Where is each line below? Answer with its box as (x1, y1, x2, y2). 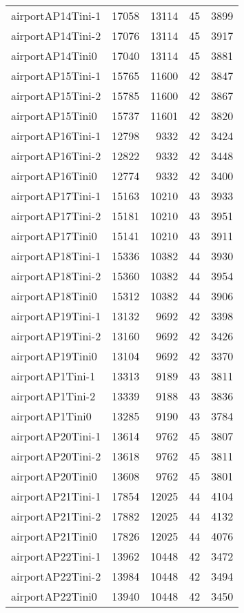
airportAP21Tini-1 (11, 488, 101, 504)
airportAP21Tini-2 (11, 508, 101, 524)
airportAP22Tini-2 (11, 568, 101, 584)
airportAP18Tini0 (11, 288, 97, 304)
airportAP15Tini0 (11, 108, 97, 124)
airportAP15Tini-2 (11, 88, 101, 104)
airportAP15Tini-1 (11, 68, 101, 84)
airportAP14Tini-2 (11, 28, 101, 43)
